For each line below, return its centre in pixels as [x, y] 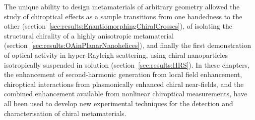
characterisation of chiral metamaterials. [65, 113]
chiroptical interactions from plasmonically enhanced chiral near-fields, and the [124, 84]
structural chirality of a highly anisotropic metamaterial [89, 35]
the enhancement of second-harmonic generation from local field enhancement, [123, 74]
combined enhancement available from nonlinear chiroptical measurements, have [126, 94]
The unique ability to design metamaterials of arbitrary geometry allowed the [122, 6]
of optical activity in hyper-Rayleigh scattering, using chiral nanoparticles [116, 55]
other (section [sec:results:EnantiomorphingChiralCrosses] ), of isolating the [118, 26]
